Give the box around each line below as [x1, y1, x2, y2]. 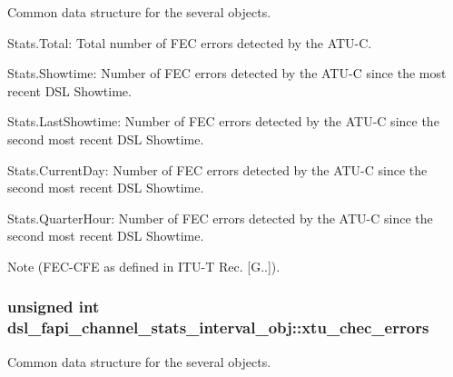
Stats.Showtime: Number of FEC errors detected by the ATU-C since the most [7, 64, 447, 83]
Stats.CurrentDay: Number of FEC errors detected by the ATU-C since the [7, 160, 428, 179]
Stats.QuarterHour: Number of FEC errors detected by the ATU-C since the [7, 208, 433, 227]
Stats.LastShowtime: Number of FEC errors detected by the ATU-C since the [7, 112, 439, 131]
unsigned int [7, 295, 100, 318]
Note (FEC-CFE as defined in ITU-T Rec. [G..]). [7, 256, 281, 275]
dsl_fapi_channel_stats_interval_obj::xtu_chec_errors [7, 316, 429, 339]
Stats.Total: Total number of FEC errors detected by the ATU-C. [7, 33, 372, 52]
